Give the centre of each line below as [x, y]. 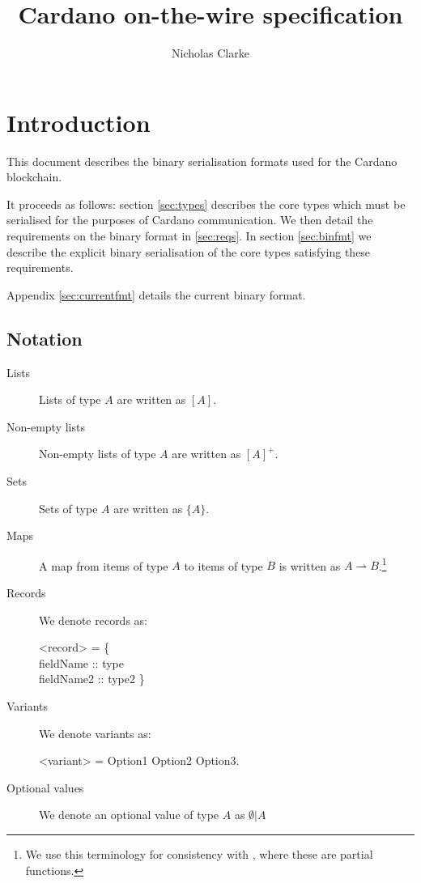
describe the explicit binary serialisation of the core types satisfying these [189, 251]
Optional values [45, 787]
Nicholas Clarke [210, 53]
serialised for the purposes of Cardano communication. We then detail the [190, 220]
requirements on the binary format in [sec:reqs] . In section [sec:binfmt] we [189, 236]
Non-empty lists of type [98, 454]
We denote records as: [93, 620]
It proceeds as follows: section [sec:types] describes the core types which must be [206, 204]
